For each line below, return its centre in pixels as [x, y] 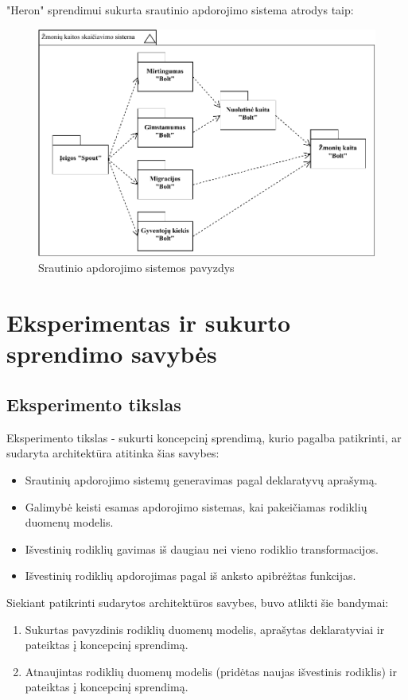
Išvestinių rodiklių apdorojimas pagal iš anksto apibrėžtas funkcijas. [190, 576]
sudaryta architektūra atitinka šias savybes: [113, 453]
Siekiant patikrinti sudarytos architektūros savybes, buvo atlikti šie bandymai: [198, 602]
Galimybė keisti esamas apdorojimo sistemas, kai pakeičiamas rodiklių [196, 506]
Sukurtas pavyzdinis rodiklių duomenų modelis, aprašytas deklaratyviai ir [205, 629]
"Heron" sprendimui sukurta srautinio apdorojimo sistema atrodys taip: [180, 10]
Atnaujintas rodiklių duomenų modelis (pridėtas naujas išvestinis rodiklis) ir [211, 671]
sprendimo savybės [112, 354]
